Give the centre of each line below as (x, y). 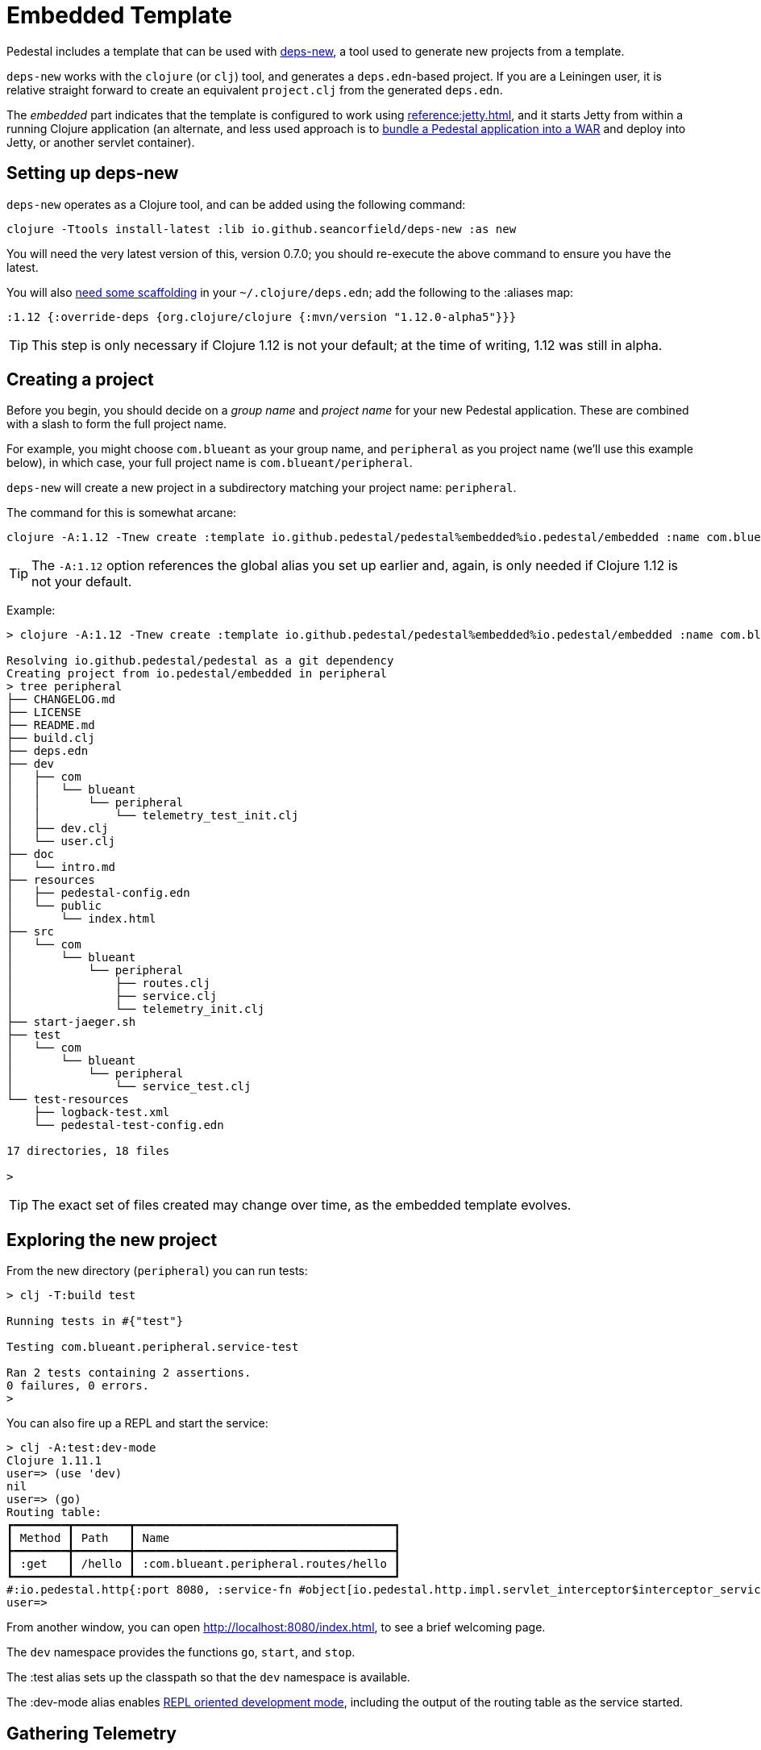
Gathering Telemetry (91, 1733)
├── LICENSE (44, 712)
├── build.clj (51, 738)
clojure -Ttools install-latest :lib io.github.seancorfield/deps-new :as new (262, 229)
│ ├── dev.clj (58, 829)
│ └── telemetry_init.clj (136, 1009)
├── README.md (51, 725)
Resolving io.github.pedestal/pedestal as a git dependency (200, 661)
